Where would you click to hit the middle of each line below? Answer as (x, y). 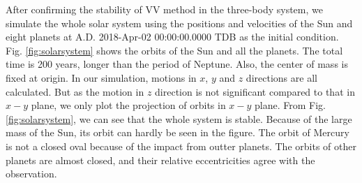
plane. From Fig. (290, 105)
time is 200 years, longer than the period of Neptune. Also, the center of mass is (177, 64)
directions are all (281, 77)
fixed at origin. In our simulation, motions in (101, 77)
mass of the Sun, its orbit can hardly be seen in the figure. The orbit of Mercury (178, 132)
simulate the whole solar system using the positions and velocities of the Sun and (179, 23)
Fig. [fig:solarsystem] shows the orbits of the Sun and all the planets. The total (174, 50)
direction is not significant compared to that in (255, 91)
